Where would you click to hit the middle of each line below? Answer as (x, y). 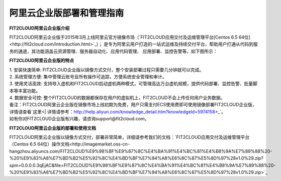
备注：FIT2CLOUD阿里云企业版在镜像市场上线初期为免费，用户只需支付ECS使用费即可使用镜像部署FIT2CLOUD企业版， (133, 105)
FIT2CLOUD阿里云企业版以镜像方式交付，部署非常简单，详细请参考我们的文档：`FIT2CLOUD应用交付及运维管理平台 (129, 137)
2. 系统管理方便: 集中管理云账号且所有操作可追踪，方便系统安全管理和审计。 (88, 76)
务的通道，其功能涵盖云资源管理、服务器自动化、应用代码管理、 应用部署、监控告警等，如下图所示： (113, 51)
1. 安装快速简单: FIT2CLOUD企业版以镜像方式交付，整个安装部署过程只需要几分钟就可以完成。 (107, 70)
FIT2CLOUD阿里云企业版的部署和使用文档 (53, 128)
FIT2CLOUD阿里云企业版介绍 (39, 28)
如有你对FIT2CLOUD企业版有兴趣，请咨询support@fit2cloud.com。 (79, 119)
